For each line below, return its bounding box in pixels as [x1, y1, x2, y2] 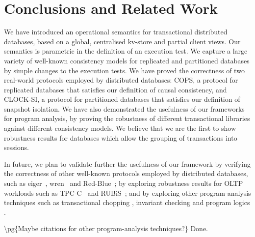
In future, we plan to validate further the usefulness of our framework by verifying [4, 158, 251, 169]
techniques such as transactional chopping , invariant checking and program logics [4, 197, 250, 207]
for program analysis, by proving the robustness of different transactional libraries [4, 113, 250, 123]
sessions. [4, 142, 29, 152]
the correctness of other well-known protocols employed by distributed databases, [4, 168, 248, 178]
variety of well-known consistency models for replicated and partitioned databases [4, 55, 250, 65]
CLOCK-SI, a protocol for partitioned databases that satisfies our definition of [4, 94, 240, 104]
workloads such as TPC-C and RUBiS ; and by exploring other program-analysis [4, 187, 251, 198]
